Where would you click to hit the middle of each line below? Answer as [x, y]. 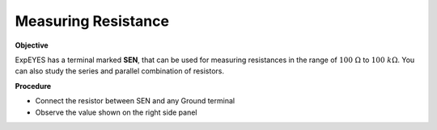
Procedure [33, 86]
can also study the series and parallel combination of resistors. [120, 71]
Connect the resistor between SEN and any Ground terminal [135, 101]
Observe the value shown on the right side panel [116, 112]
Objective [32, 45]
